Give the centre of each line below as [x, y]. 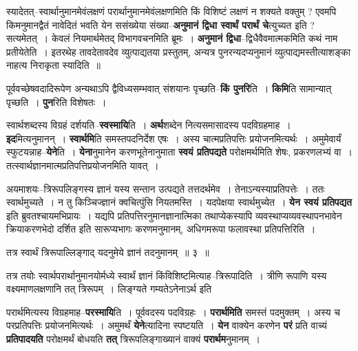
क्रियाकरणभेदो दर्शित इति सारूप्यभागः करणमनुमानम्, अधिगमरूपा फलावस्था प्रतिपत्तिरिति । [161, 229]
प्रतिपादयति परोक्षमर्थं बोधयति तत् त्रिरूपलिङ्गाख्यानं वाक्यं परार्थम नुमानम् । [133, 338]
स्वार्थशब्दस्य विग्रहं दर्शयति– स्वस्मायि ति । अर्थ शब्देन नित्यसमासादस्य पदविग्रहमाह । [149, 125]
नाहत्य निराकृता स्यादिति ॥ [54, 65]
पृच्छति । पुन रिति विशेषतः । [56, 102]
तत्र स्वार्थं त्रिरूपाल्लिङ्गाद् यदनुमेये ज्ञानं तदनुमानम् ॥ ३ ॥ [108, 252]
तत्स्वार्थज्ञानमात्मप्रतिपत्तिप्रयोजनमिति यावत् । [83, 165]
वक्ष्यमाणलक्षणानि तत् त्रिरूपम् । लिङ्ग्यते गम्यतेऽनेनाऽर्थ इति [109, 289]
